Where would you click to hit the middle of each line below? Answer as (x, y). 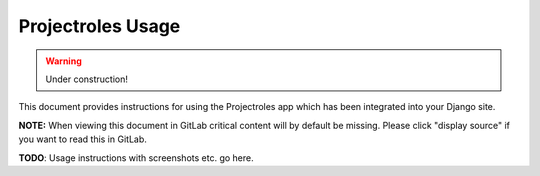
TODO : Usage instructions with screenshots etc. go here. (136, 157)
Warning (63, 61)
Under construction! (87, 79)
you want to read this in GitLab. (82, 139)
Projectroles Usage (99, 26)
